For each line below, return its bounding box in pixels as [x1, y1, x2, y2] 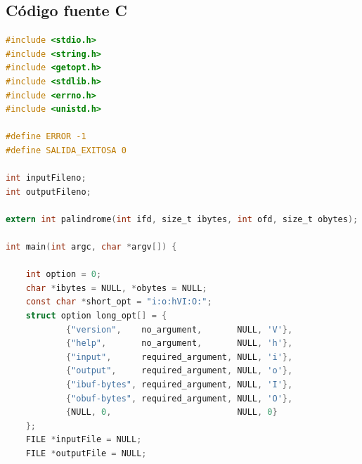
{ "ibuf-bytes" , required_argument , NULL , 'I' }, [65, 380, 293, 390]
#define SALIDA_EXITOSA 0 [6, 145, 127, 155]
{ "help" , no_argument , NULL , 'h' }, [65, 338, 293, 349]
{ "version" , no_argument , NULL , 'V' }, [65, 324, 293, 335]
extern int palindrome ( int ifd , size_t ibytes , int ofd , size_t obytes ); [6, 214, 358, 224]
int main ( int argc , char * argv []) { [6, 242, 177, 252]
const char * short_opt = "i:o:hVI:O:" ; [25, 297, 212, 307]
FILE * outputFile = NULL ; [25, 449, 147, 459]
